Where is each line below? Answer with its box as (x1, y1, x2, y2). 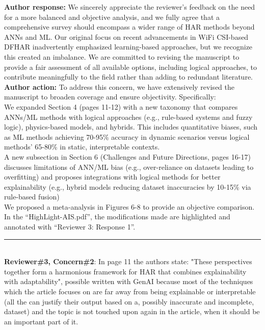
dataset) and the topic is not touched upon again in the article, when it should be (4, 306, 260, 317)
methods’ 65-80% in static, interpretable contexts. (4, 141, 160, 152)
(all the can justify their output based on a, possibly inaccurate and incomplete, (4, 296, 254, 307)
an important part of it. (4, 316, 78, 326)
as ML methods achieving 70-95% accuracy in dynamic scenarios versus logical (4, 131, 250, 142)
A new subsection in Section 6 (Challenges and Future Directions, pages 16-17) (4, 151, 251, 162)
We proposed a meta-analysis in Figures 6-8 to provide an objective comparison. (4, 201, 255, 212)
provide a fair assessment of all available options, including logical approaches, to (4, 61, 257, 72)
